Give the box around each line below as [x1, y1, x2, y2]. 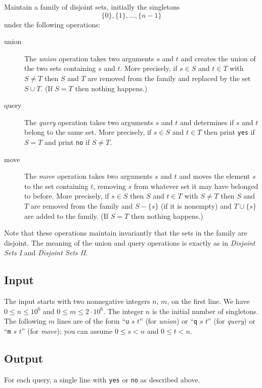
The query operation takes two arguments [24, 117, 154, 127]
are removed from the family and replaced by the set [88, 72, 251, 83]
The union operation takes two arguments [24, 53, 154, 63]
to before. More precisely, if [24, 190, 109, 201]
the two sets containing [24, 63, 96, 73]
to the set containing [24, 180, 89, 191]
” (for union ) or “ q [140, 316, 198, 326]
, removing [93, 180, 126, 191]
